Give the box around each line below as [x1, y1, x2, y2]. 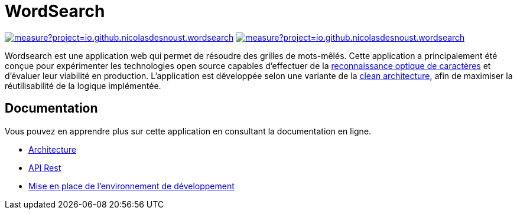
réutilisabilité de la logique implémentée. [5, 80, 161, 91]
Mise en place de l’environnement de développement [28, 180, 235, 191]
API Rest [28, 162, 61, 173]
